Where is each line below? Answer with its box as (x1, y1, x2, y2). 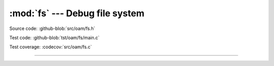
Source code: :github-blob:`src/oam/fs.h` (9, 25, 95, 31)
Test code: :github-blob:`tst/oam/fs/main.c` (9, 35, 100, 41)
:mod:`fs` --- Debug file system (9, 8, 145, 19)
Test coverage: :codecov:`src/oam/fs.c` (9, 44, 92, 50)
